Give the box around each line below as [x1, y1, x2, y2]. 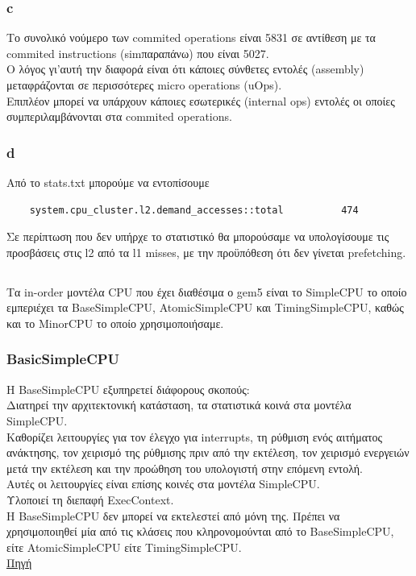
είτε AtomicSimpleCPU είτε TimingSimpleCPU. [6, 538, 242, 555]
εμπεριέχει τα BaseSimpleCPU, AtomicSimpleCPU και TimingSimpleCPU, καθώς [6, 299, 404, 316]
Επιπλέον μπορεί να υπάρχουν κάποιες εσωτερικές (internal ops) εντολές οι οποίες [6, 92, 395, 109]
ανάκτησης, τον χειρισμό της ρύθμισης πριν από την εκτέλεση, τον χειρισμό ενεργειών [6, 444, 410, 461]
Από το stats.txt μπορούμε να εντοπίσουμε [6, 174, 210, 190]
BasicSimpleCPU [6, 349, 120, 369]
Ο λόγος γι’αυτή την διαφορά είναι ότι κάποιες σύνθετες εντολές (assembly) [6, 60, 364, 77]
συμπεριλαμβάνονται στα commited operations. [6, 108, 232, 125]
